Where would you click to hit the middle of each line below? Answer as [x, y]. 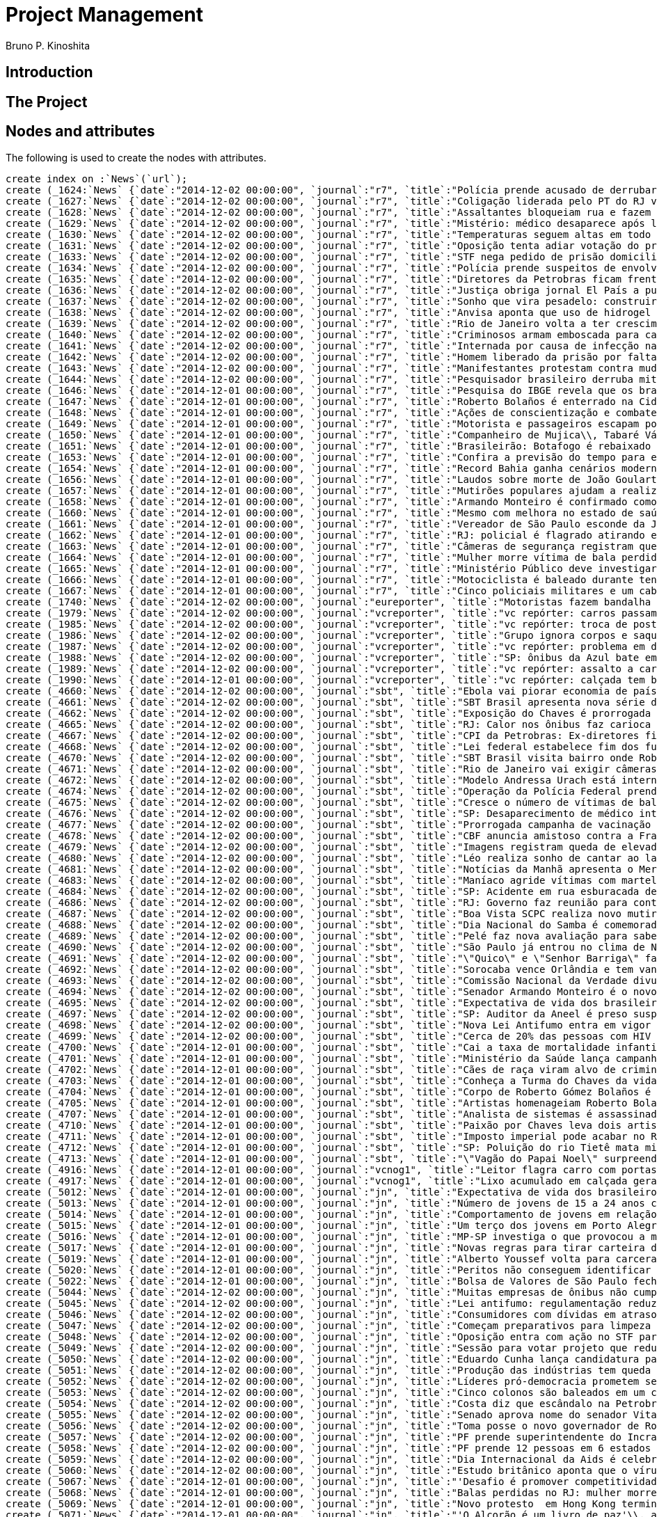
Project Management [104, 15]
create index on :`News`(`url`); [97, 179]
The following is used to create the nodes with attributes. [136, 158]
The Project [47, 102]
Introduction [49, 72]
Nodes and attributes [80, 132]
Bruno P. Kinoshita [48, 45]
